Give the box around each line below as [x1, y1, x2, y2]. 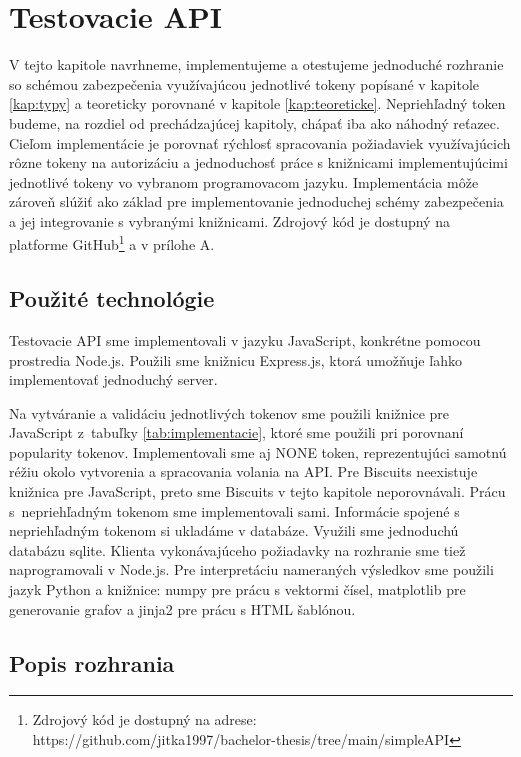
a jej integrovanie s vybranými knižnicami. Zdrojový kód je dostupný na [9, 210, 450, 231]
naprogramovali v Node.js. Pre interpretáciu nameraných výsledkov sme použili [9, 559, 494, 580]
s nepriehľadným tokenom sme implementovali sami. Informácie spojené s [9, 500, 460, 521]
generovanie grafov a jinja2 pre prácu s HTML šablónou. [9, 598, 356, 619]
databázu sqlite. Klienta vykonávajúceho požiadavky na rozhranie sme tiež [9, 539, 466, 560]
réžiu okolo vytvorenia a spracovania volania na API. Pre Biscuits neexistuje [9, 461, 478, 482]
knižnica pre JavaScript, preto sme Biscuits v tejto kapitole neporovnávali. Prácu [9, 481, 506, 502]
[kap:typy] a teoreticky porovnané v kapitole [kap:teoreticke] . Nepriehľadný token [9, 93, 506, 114]
